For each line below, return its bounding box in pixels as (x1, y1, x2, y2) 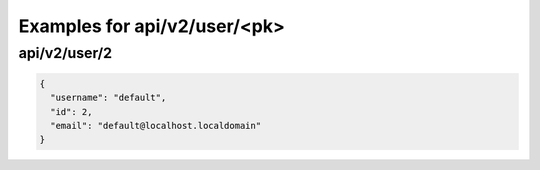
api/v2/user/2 (18, 44, 113, 62)
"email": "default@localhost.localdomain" (50, 120, 262, 131)
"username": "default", (50, 92, 167, 104)
